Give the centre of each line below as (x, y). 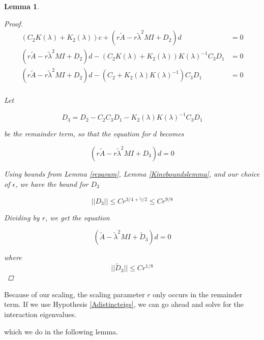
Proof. (13, 23)
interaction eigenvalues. (40, 314)
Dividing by (22, 217)
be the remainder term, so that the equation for (78, 134)
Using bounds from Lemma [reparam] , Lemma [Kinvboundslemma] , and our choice (132, 174)
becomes (172, 134)
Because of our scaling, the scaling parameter (75, 294)
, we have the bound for (52, 183)
